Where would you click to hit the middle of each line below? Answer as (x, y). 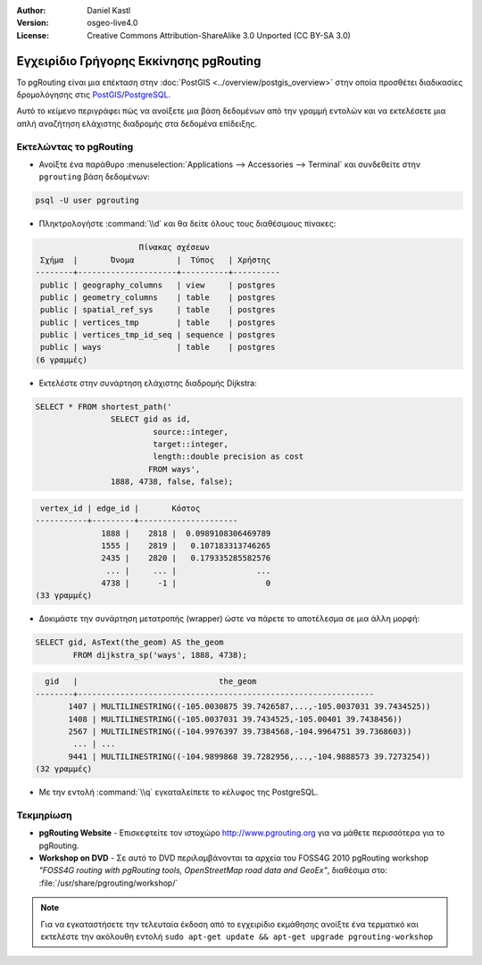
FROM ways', (174, 469)
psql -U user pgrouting (87, 200)
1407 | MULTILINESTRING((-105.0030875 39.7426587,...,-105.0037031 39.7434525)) (249, 707)
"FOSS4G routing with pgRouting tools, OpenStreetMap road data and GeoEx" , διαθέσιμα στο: (213, 870)
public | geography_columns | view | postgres (158, 285)
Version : (33, 23)
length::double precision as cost (229, 457)
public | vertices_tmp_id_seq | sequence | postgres (158, 335)
